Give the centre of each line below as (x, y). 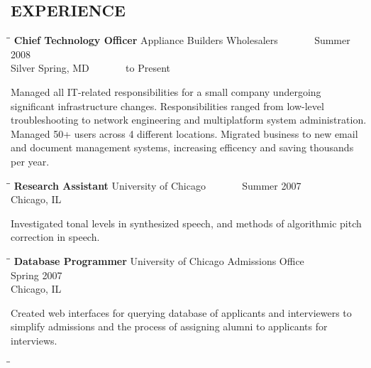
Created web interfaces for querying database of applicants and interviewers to (181, 312)
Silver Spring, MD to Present (90, 68)
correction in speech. (55, 237)
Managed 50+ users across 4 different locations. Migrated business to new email (184, 133)
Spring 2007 (37, 275)
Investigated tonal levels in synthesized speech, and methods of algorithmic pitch (186, 223)
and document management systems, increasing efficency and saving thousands (182, 147)
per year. (30, 161)
